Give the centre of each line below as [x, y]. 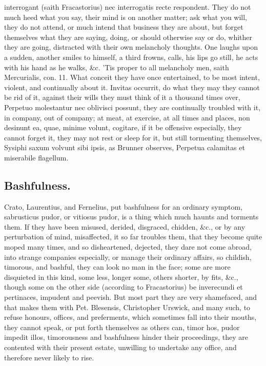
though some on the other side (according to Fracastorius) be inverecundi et [124, 287]
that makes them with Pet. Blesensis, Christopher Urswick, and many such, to [127, 307]
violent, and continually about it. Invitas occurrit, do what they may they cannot [132, 87]
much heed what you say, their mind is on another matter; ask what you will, [126, 17]
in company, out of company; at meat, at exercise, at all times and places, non [127, 117]
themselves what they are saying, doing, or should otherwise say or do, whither [128, 37]
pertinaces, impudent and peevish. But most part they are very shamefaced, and [130, 297]
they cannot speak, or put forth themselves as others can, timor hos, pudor [122, 327]
